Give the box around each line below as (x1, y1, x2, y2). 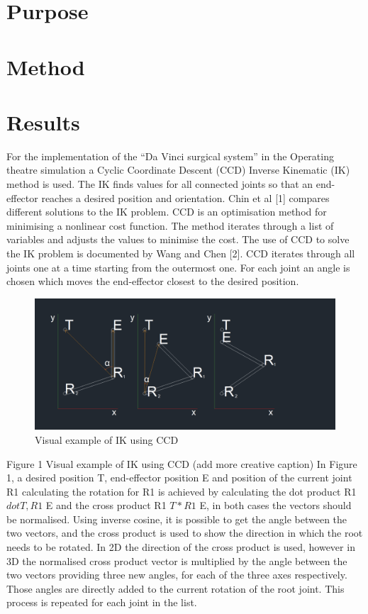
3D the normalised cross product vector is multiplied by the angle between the (6, 553, 347, 568)
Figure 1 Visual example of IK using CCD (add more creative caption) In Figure (6, 456, 357, 471)
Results (6, 107, 80, 136)
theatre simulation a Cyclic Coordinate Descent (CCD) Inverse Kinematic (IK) (6, 162, 350, 177)
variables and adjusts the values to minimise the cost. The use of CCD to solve (6, 232, 350, 247)
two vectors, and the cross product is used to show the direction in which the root (6, 525, 363, 540)
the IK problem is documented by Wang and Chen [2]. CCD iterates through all (6, 246, 355, 261)
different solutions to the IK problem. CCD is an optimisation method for (6, 204, 327, 219)
